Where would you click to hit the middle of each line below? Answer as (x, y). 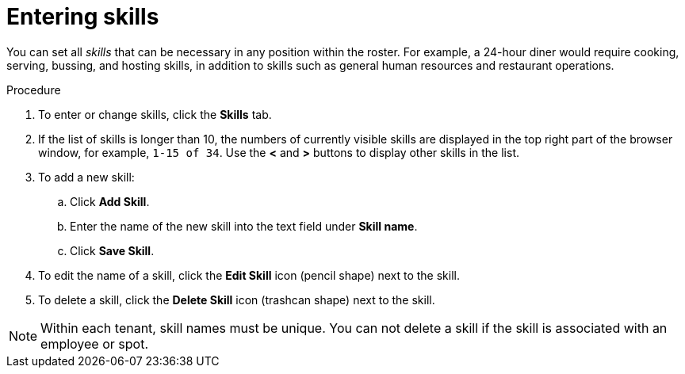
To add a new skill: (86, 177)
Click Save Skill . (112, 250)
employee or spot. (94, 343)
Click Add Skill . (110, 201)
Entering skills (83, 17)
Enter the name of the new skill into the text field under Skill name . (244, 226)
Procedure (34, 90)
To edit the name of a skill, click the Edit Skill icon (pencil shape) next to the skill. (249, 275)
